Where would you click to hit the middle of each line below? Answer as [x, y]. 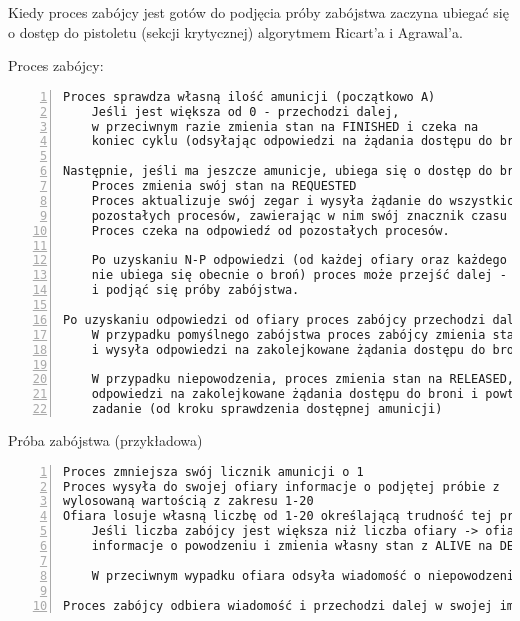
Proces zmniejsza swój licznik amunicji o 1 [213, 471]
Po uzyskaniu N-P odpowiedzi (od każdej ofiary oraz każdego [299, 260]
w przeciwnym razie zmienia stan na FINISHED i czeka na [285, 126]
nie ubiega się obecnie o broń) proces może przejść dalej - [299, 275]
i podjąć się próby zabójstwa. [195, 290]
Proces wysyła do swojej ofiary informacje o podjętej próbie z [281, 486]
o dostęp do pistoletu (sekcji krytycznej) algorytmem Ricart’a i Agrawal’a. [235, 31]
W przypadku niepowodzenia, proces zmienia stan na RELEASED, [303, 379]
